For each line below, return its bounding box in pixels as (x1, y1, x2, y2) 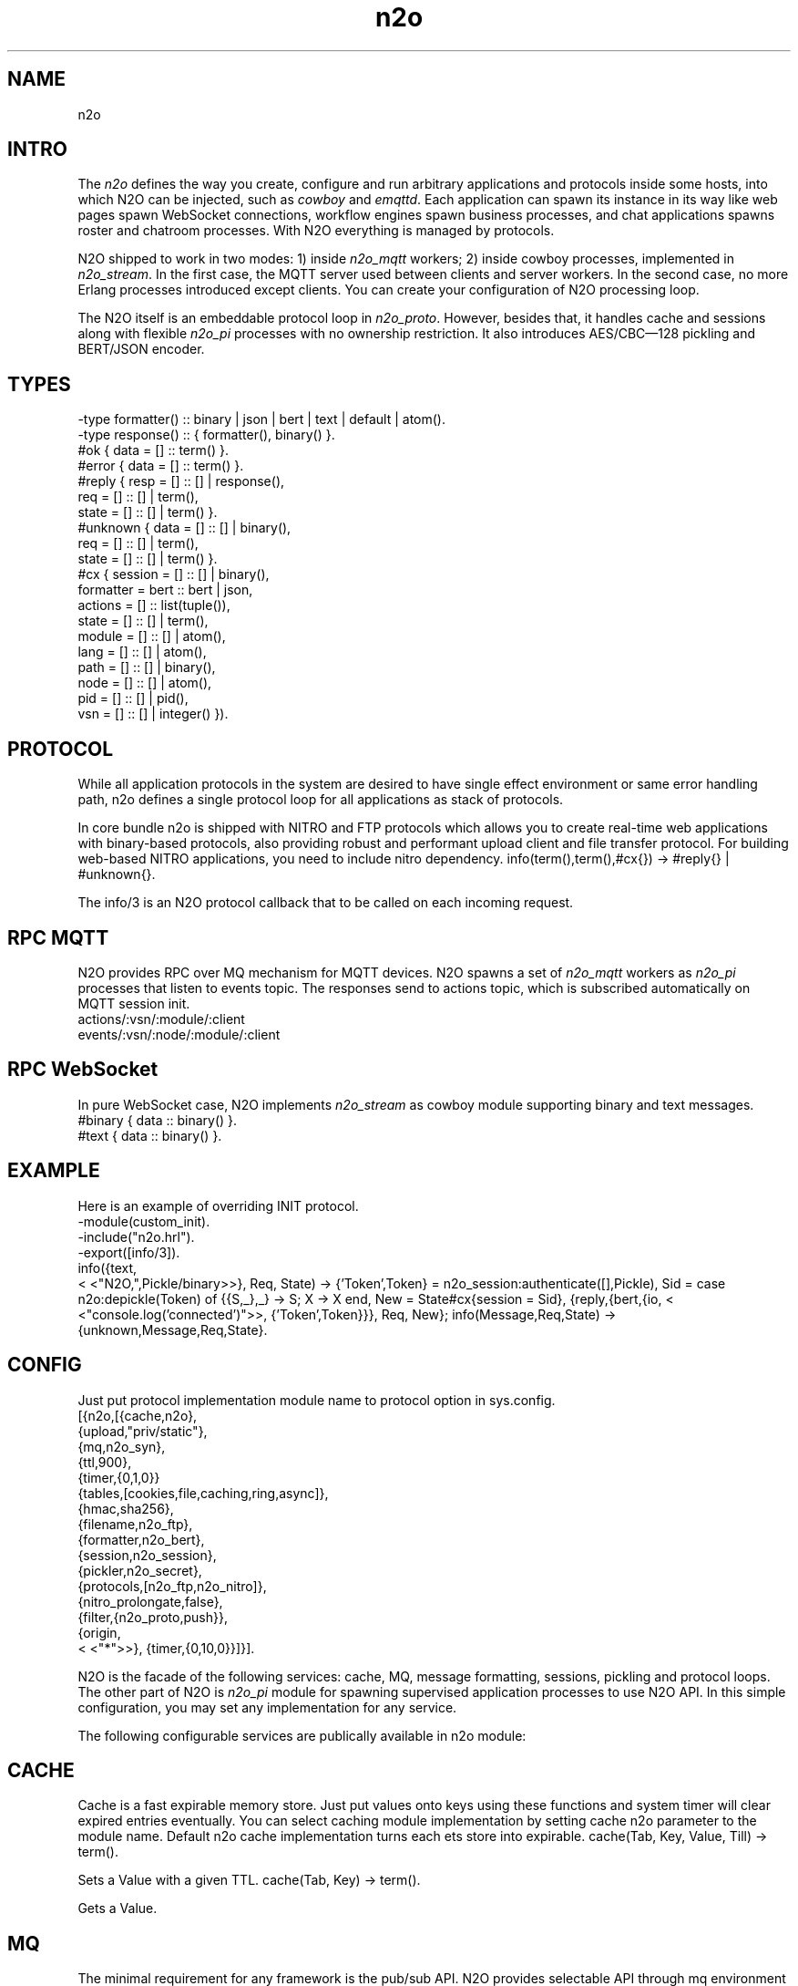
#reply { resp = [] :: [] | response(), (77, 473, 285, 490)
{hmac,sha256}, (77, 1500, 174, 1516)
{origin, (77, 1624, 121, 1640)
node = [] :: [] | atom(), (77, 675, 212, 691)
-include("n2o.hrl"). (77, 1228, 195, 1245)
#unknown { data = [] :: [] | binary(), (77, 520, 292, 536)
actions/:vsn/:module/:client (77, 1010, 245, 1027)
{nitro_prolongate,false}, (77, 1593, 223, 1609)
